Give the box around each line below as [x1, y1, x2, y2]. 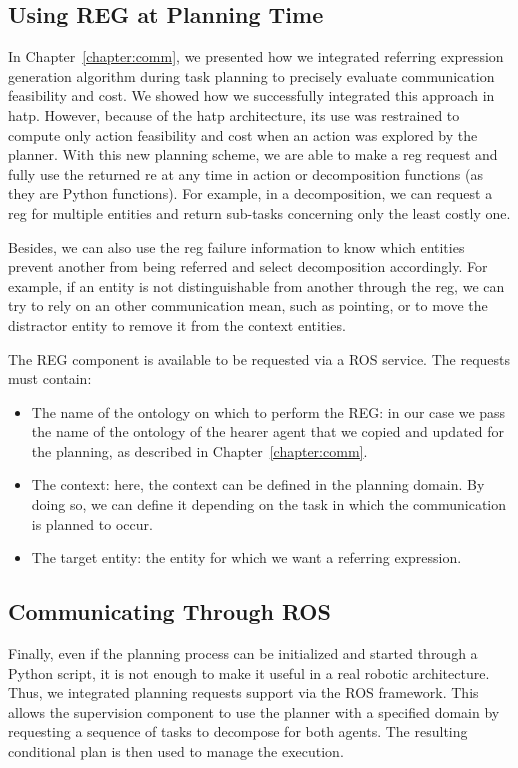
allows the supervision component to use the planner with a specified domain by [8, 701, 500, 722]
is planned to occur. [31, 513, 153, 534]
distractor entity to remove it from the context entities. [8, 314, 346, 335]
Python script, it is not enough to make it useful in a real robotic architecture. [8, 662, 490, 683]
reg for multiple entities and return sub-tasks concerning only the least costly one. [8, 202, 511, 223]
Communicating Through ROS [8, 596, 331, 627]
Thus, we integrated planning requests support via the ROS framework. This [8, 682, 479, 703]
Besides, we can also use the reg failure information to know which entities [8, 236, 465, 257]
